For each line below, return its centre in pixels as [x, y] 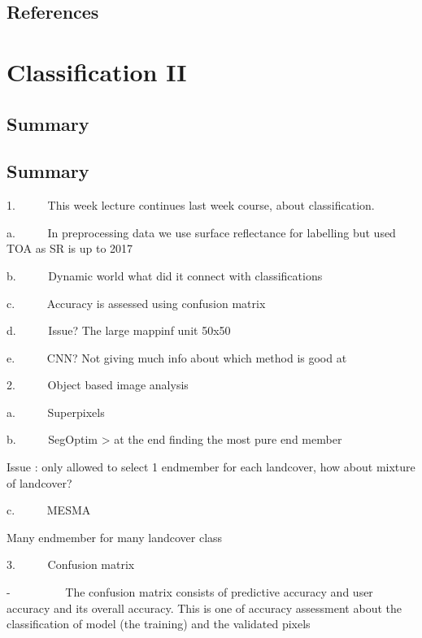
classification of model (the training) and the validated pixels [159, 624]
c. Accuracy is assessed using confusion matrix [136, 303]
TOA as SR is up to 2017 [70, 248]
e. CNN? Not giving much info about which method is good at [177, 357]
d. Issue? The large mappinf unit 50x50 [119, 330]
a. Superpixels [56, 412]
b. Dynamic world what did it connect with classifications [165, 275]
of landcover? [39, 482]
